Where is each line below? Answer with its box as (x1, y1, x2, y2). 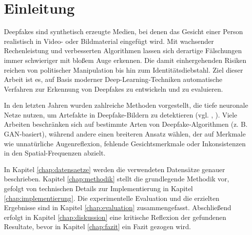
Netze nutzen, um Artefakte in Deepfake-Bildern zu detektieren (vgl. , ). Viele (4, 109, 237, 119)
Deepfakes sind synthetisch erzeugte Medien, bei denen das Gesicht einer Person (4, 26, 243, 37)
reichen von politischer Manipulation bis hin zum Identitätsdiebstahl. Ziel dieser (4, 64, 243, 75)
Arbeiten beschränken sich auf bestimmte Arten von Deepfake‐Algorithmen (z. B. (4, 119, 248, 129)
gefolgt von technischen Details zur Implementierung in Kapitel (4, 183, 193, 194)
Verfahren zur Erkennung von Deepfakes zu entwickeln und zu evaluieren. (4, 83, 223, 94)
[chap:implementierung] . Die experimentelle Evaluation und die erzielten (4, 193, 219, 203)
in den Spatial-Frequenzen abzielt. (4, 148, 106, 158)
